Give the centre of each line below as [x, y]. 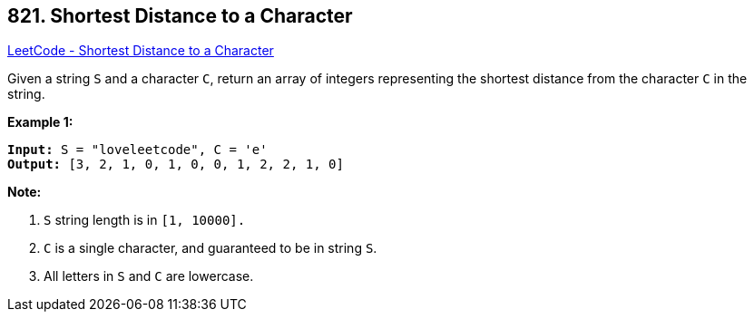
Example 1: [40, 122]
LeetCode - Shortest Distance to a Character [141, 51]
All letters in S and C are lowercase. [149, 276]
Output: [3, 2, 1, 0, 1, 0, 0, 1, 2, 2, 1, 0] [176, 164]
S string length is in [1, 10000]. [145, 220]
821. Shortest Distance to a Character [180, 16]
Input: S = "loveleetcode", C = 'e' [137, 150]
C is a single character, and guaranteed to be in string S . [211, 248]
